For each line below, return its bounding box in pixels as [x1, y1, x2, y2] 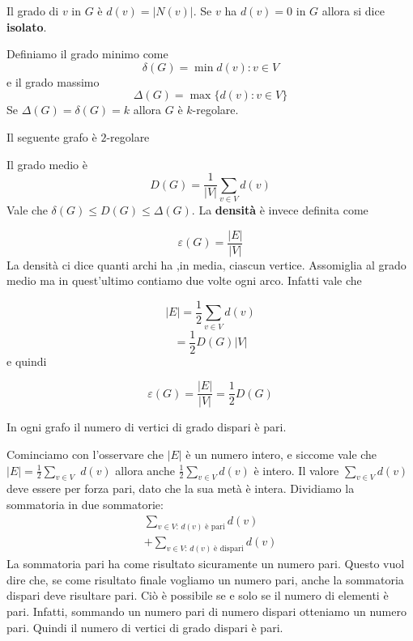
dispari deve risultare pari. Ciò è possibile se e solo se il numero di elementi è [6, 587, 389, 604]
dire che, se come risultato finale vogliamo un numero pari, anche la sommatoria [6, 571, 404, 588]
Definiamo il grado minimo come [6, 45, 168, 62]
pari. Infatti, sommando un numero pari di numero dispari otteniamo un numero [6, 603, 407, 620]
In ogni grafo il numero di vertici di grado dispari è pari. [6, 418, 287, 435]
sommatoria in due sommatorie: [6, 495, 164, 512]
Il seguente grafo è [6, 128, 97, 145]
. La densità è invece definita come [191, 201, 368, 218]
